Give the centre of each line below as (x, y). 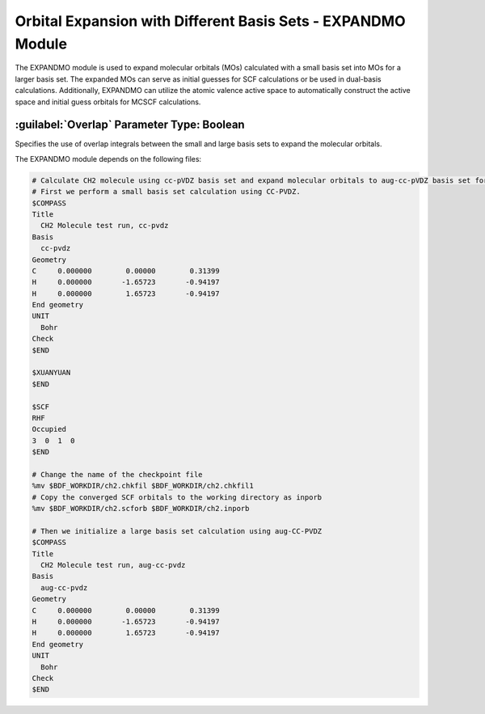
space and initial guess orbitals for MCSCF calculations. (108, 102)
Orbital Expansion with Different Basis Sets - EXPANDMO (210, 21)
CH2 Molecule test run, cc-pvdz (105, 226)
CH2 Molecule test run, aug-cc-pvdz (113, 565)
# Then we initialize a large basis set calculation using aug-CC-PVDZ (177, 531)
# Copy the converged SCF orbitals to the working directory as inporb (177, 497)
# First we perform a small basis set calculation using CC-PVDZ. (166, 192)
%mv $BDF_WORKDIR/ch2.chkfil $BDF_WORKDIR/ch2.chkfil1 (143, 486)
